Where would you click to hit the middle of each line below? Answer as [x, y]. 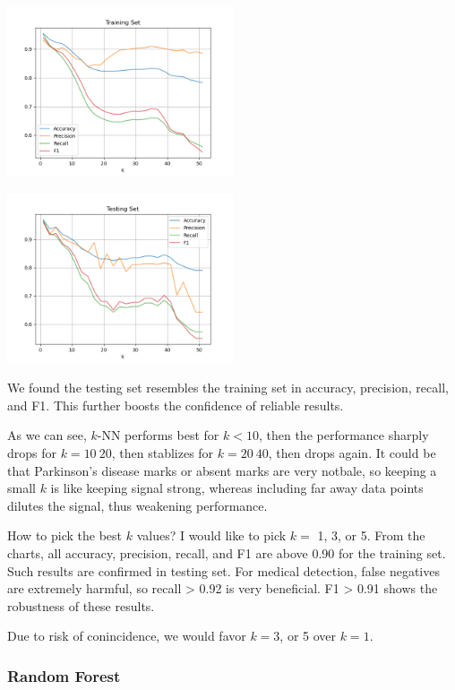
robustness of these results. [81, 605]
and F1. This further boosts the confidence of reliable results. [176, 405]
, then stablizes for [163, 452]
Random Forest [64, 675]
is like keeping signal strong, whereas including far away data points [237, 488]
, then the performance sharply [343, 435]
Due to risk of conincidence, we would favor [127, 636]
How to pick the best [65, 535]
